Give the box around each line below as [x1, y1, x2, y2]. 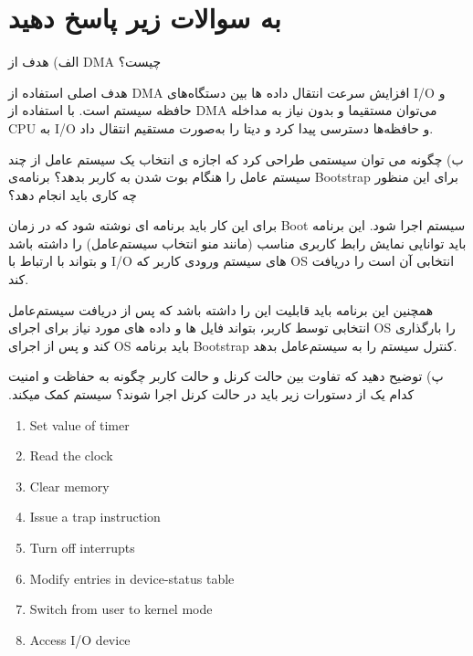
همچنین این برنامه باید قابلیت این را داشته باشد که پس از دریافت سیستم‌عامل [8, 300, 434, 319]
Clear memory [29, 476, 110, 495]
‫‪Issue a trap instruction [29, 507, 161, 526]
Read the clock [29, 446, 113, 465]
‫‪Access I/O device [29, 630, 131, 649]
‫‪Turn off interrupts [29, 538, 135, 556]
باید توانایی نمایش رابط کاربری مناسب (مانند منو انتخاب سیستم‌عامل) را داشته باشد [8, 233, 467, 252]
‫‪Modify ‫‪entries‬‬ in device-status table [29, 568, 235, 587]
